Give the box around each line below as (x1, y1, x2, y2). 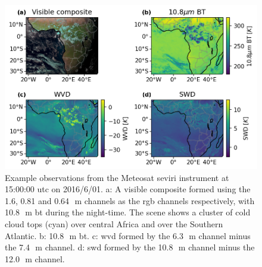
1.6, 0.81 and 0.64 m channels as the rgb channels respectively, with (5, 194, 255, 206)
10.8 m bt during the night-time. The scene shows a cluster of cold (5, 206, 251, 218)
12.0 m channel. (5, 252, 65, 265)
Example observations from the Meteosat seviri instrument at (5, 171, 229, 183)
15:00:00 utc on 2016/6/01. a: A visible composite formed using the (5, 183, 251, 195)
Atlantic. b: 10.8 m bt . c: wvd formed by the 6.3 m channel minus (5, 229, 251, 241)
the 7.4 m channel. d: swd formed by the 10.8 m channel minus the (5, 241, 255, 253)
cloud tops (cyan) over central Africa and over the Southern (5, 217, 223, 230)
